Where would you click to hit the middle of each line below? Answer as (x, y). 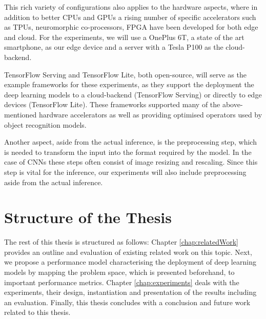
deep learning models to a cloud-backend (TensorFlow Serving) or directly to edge (133, 94)
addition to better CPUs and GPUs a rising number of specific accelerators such (130, 17)
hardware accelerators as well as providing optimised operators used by (151, 114)
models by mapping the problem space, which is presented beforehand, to (119, 272)
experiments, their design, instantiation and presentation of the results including (130, 292)
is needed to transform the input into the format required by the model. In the (128, 152)
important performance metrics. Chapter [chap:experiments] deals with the (122, 282)
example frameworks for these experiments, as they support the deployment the (129, 84)
